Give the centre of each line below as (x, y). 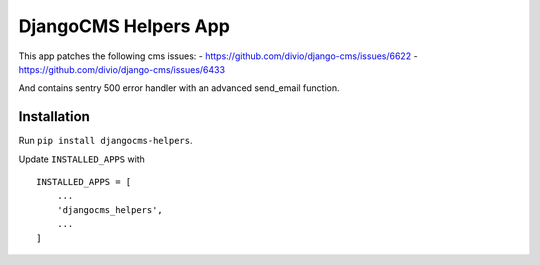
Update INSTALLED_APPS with (81, 159)
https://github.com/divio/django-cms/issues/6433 (121, 69)
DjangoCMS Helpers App (124, 26)
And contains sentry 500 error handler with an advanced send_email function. (179, 88)
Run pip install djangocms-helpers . (105, 141)
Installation (54, 116)
